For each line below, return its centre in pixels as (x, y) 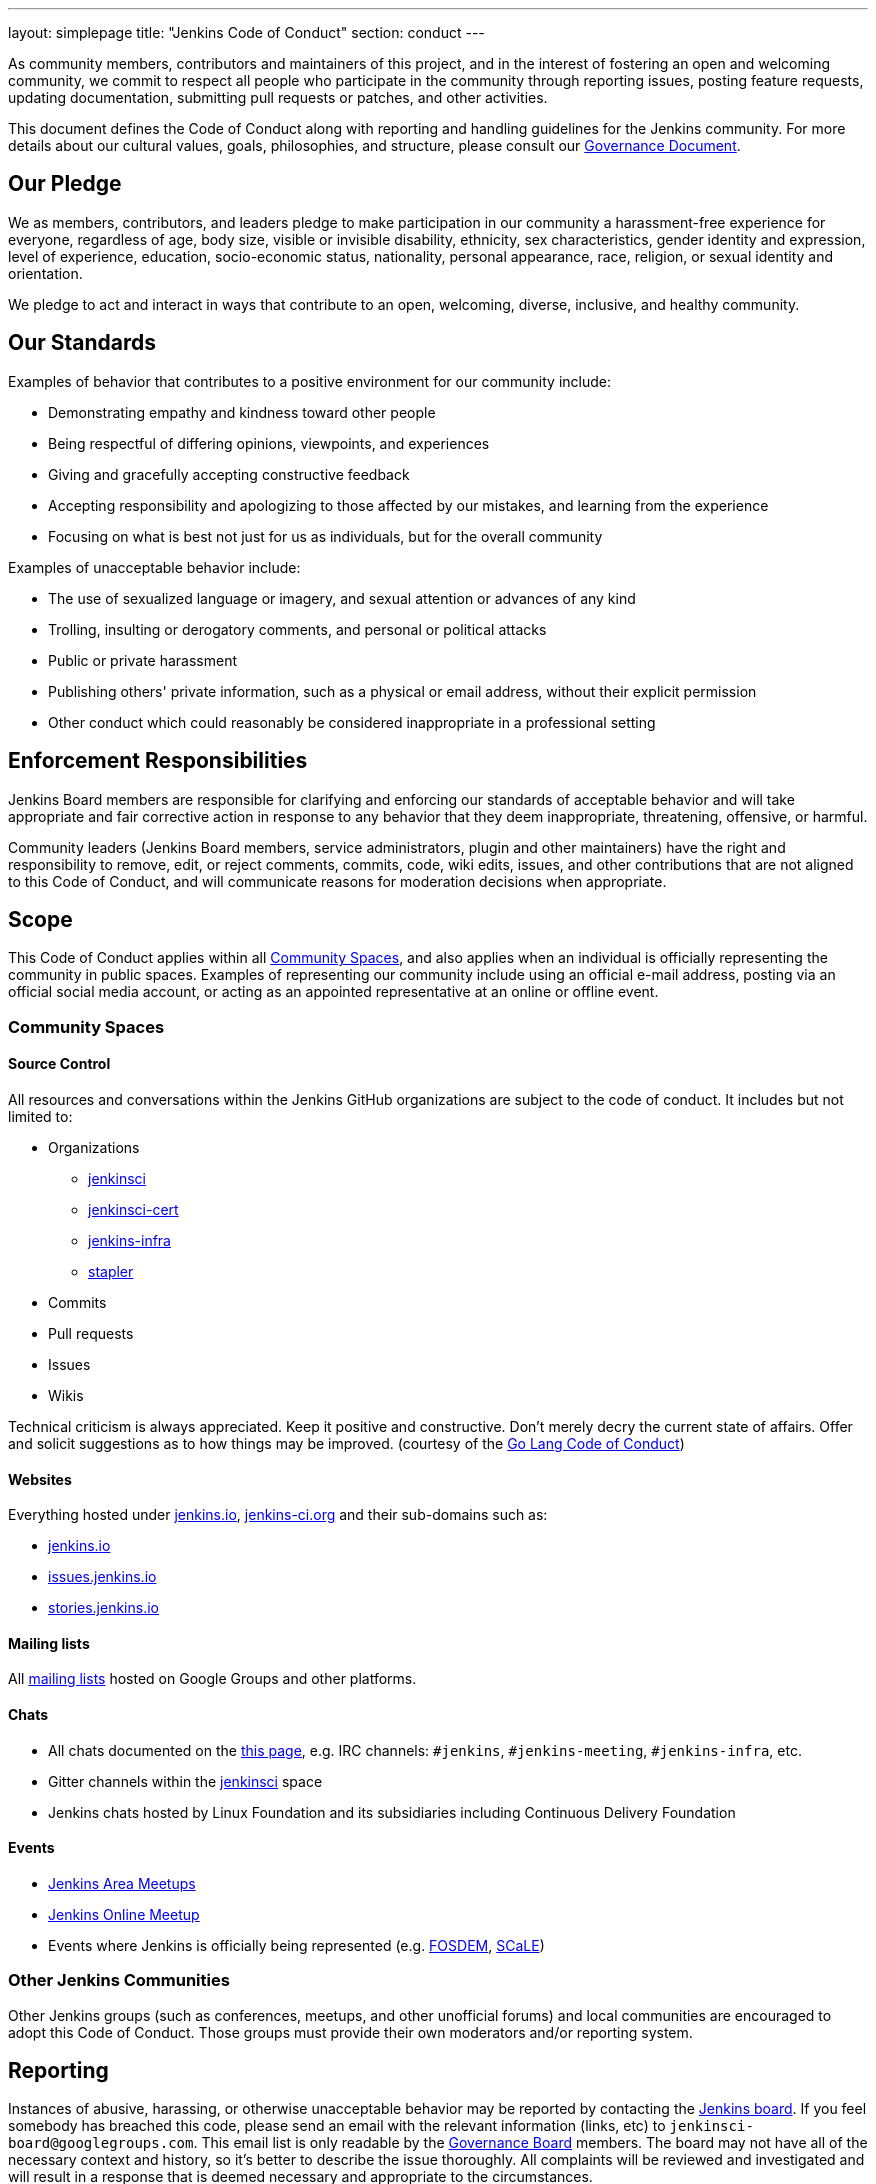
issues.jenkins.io (102, 1577)
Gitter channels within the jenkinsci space (185, 1781)
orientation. (45, 273)
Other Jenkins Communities (119, 1980)
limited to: (40, 1116)
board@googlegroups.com (101, 2143)
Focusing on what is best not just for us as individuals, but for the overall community (325, 536)
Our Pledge (65, 184)
